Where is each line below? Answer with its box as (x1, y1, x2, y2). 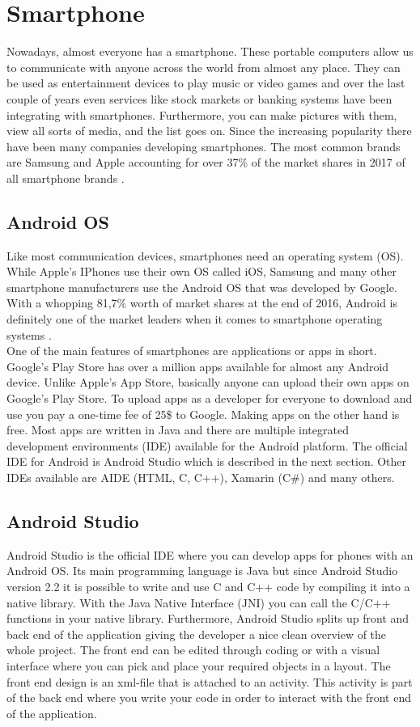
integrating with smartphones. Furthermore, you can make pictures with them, (6, 106, 397, 123)
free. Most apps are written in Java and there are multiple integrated (6, 421, 349, 438)
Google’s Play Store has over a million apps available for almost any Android (6, 357, 389, 374)
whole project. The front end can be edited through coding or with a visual (6, 641, 380, 658)
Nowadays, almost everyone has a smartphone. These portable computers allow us (6, 43, 414, 60)
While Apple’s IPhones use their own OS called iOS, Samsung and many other (6, 263, 397, 280)
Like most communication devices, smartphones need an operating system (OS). (6, 247, 404, 264)
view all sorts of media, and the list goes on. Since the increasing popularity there (6, 122, 412, 139)
